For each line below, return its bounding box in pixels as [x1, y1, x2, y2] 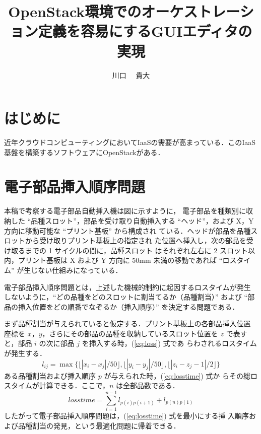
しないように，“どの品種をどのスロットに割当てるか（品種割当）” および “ [4, 292, 248, 302]
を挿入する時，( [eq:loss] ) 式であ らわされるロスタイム [82, 338, 257, 348]
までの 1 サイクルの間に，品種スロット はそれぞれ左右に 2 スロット [25, 245, 248, 255]
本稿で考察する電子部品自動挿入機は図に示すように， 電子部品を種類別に [4, 205, 246, 216]
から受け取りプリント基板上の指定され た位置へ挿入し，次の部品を [25, 235, 246, 246]
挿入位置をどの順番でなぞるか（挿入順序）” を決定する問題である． [18, 301, 239, 312]
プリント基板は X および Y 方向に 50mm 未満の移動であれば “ [18, 255, 223, 265]
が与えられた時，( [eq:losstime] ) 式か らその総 [104, 370, 251, 381]
